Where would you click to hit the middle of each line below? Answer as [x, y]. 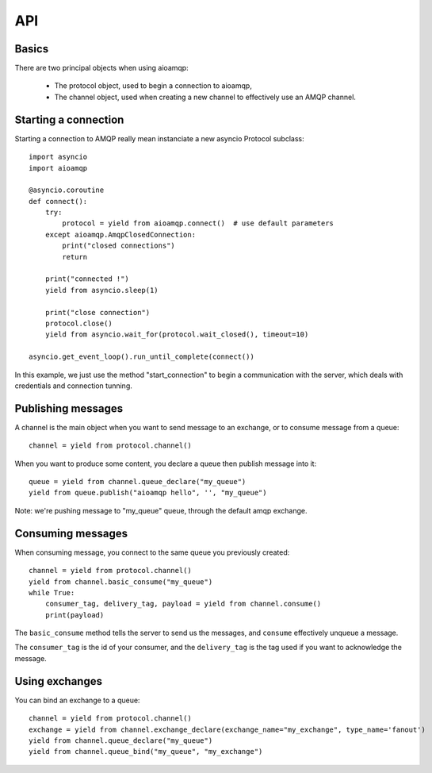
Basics [32, 49]
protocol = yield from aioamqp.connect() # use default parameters [198, 223]
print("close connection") [97, 312]
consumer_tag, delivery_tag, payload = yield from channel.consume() [183, 604]
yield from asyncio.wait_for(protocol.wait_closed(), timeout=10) [177, 335]
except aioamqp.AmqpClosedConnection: [120, 235]
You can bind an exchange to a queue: [77, 700]
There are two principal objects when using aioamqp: [102, 68]
